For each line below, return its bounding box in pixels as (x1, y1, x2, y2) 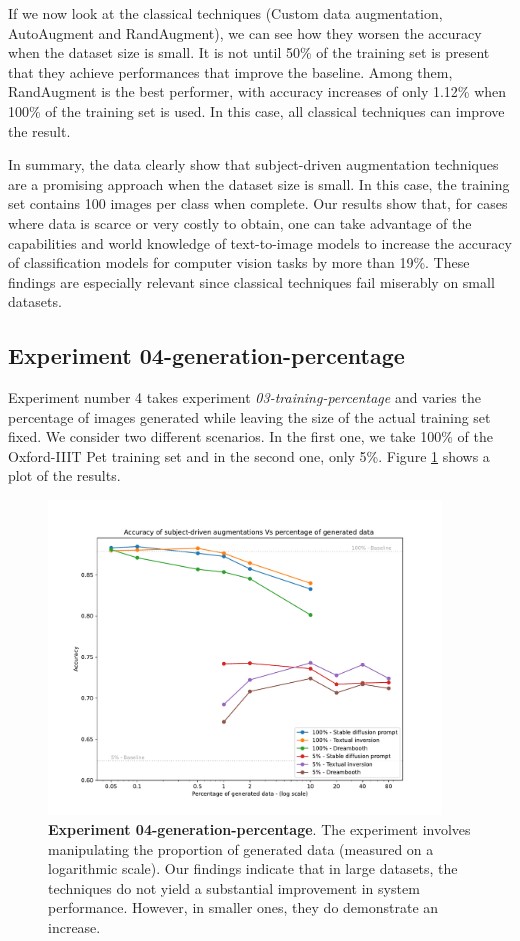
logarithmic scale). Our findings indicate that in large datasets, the (48, 858, 458, 879)
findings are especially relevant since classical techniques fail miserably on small (8, 271, 495, 292)
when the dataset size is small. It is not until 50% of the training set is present (8, 42, 490, 63)
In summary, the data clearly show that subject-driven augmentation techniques (8, 154, 499, 175)
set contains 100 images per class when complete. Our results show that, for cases (8, 193, 508, 214)
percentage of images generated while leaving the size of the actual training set (8, 406, 491, 427)
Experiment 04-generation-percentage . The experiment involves (48, 819, 471, 840)
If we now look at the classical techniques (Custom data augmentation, (8, 3, 443, 23)
